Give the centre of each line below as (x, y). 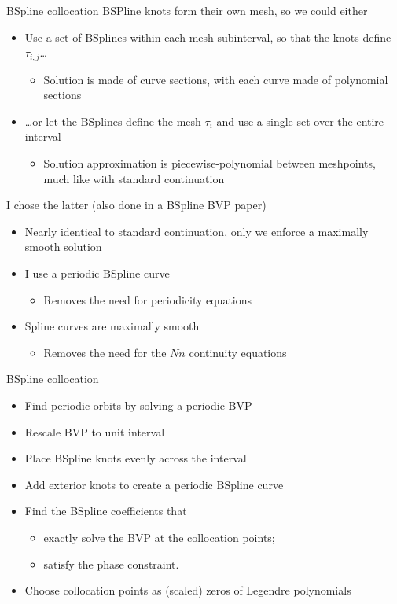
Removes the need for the (105, 352)
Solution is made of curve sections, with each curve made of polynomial (216, 79)
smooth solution (63, 247)
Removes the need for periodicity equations (148, 299)
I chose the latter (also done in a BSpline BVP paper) (136, 205)
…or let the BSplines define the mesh (113, 121)
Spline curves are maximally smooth (112, 326)
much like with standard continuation (134, 178)
